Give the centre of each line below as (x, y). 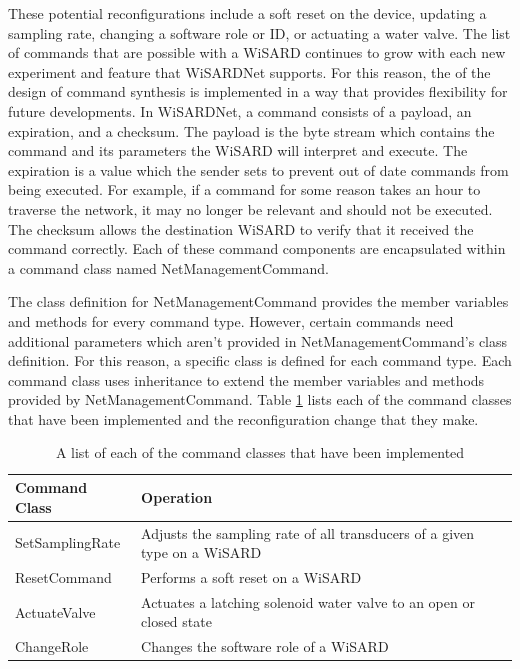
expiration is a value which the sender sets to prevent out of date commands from (258, 169)
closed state (176, 621)
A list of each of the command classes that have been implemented (260, 452)
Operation (177, 496)
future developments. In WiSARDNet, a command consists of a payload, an (240, 110)
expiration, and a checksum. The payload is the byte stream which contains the (251, 130)
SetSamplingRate (68, 542)
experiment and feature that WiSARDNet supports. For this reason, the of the (249, 71)
